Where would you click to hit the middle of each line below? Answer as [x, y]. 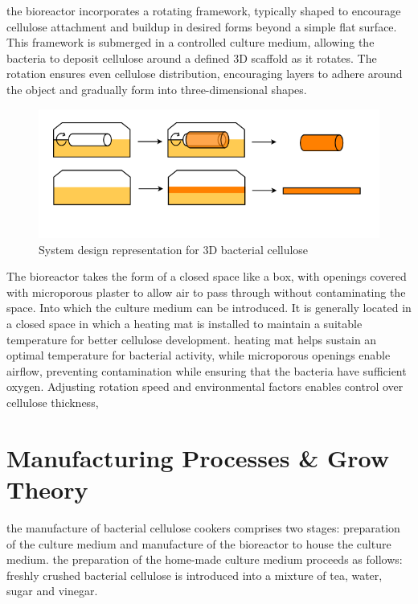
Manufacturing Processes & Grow [198, 457]
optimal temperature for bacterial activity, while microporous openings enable [199, 355]
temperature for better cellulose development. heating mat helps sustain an [192, 339]
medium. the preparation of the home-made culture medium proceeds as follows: [205, 559]
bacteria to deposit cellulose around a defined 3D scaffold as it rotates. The [192, 58]
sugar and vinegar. [52, 591]
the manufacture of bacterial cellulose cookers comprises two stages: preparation [203, 527]
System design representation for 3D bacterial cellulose [174, 249]
